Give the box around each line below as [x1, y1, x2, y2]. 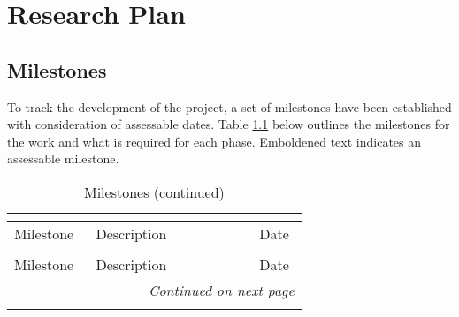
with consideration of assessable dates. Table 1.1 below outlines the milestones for [7, 115, 450, 133]
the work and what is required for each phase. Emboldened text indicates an [7, 132, 422, 150]
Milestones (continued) [83, 181, 225, 202]
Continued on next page [148, 279, 295, 300]
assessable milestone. [7, 149, 119, 168]
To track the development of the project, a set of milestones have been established [7, 97, 452, 116]
